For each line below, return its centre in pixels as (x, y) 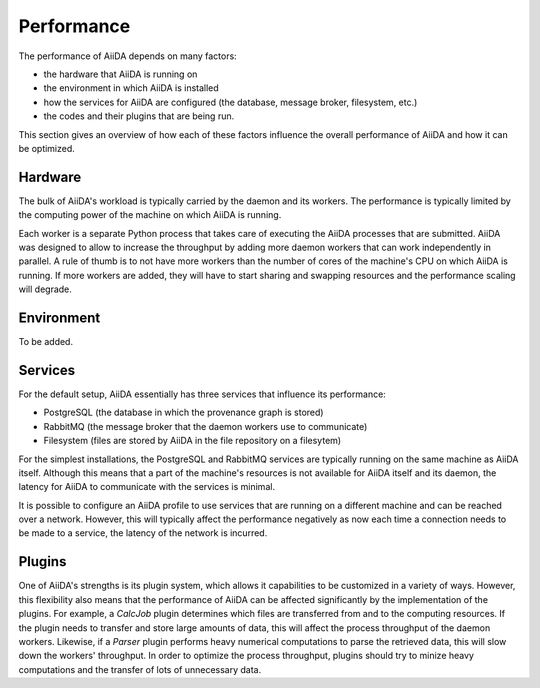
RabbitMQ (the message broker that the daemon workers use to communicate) (205, 426)
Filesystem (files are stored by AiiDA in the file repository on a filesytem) (192, 441)
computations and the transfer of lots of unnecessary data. (140, 669)
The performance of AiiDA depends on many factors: (127, 56)
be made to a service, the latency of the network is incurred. (143, 533)
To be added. (46, 342)
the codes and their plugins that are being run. (139, 116)
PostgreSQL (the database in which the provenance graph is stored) (183, 412)
